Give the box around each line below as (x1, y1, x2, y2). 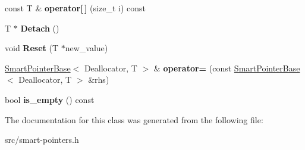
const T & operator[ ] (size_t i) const (5, 2, 146, 14)
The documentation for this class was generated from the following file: (5, 113, 263, 126)
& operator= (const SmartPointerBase (153, 61, 300, 74)
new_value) (65, 42, 108, 54)
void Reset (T (5, 42, 59, 54)
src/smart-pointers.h (5, 133, 79, 146)
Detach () (20, 21, 59, 34)
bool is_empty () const (5, 93, 95, 105)
